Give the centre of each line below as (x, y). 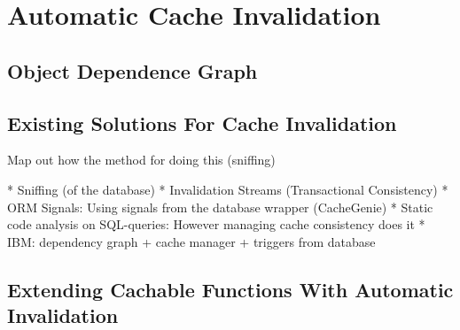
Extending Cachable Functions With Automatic (230, 289)
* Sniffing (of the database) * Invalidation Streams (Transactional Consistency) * (228, 189)
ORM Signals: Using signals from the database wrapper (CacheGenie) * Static (220, 207)
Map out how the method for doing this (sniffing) (141, 160)
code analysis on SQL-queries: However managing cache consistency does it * (216, 224)
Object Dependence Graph (133, 70)
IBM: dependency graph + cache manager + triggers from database (191, 241)
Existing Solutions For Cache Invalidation (202, 123)
